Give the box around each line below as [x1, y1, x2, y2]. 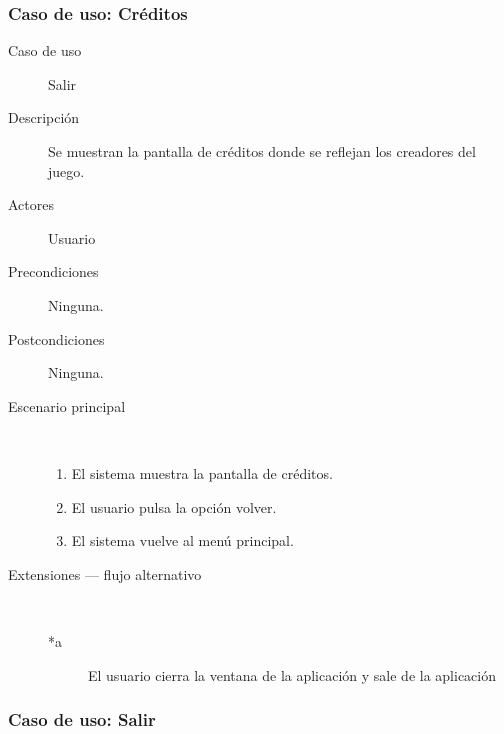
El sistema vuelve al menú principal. [71, 530, 294, 551]
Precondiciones [8, 261, 99, 282]
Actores [8, 194, 54, 215]
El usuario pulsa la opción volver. [71, 496, 277, 517]
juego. [48, 160, 85, 181]
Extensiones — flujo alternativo [8, 563, 202, 584]
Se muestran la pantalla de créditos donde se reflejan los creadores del [48, 141, 476, 161]
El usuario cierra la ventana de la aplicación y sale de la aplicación [88, 664, 497, 685]
